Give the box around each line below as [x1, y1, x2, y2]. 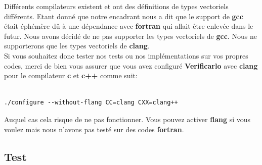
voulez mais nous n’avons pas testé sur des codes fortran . [4, 124, 184, 134]
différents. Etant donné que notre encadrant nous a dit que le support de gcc [4, 11, 243, 21]
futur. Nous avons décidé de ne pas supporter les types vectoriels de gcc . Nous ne [4, 30, 257, 41]
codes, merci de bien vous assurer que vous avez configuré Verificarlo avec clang [4, 60, 258, 71]
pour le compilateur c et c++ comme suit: [4, 70, 138, 81]
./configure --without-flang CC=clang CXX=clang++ [4, 99, 178, 106]
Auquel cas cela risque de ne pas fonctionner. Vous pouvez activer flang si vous [4, 114, 251, 124]
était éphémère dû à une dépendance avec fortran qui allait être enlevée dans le [4, 21, 253, 31]
